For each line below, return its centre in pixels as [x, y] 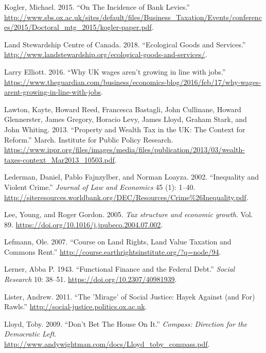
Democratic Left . [30, 334]
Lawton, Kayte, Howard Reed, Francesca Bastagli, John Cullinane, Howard [123, 109]
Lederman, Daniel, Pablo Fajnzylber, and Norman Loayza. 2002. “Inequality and [132, 177]
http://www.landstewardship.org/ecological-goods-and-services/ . [106, 54]
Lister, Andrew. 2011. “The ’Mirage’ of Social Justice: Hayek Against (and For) [130, 296]
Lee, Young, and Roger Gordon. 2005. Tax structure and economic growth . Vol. [129, 214]
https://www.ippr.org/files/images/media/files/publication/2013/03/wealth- [125, 149]
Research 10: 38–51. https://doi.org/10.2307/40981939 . [91, 279]
